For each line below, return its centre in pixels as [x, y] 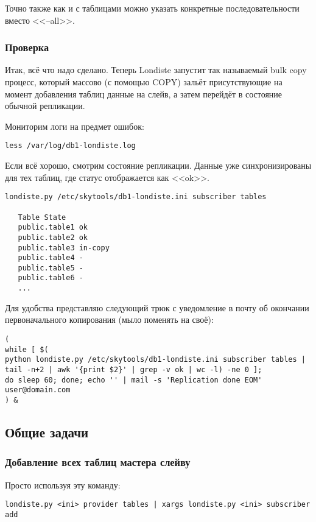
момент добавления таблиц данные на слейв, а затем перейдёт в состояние [144, 93]
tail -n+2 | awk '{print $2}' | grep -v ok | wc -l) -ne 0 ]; [134, 369]
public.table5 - [51, 268]
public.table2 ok [53, 237]
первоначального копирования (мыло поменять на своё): [109, 319]
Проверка [27, 47]
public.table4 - [51, 258]
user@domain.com [38, 390]
